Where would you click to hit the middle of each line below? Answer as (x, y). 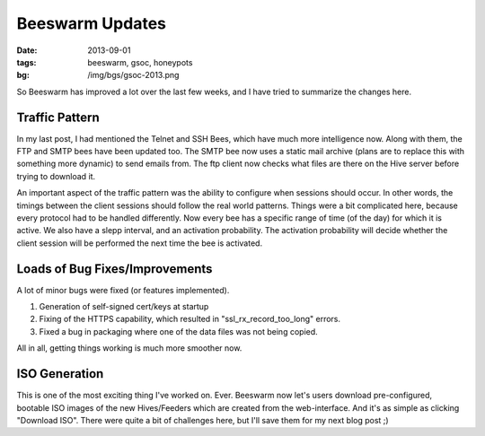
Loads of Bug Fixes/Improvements (115, 269)
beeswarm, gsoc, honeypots (140, 62)
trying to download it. (56, 176)
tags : (26, 62)
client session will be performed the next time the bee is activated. (140, 243)
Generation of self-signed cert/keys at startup (124, 307)
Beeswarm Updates (91, 23)
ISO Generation (60, 374)
